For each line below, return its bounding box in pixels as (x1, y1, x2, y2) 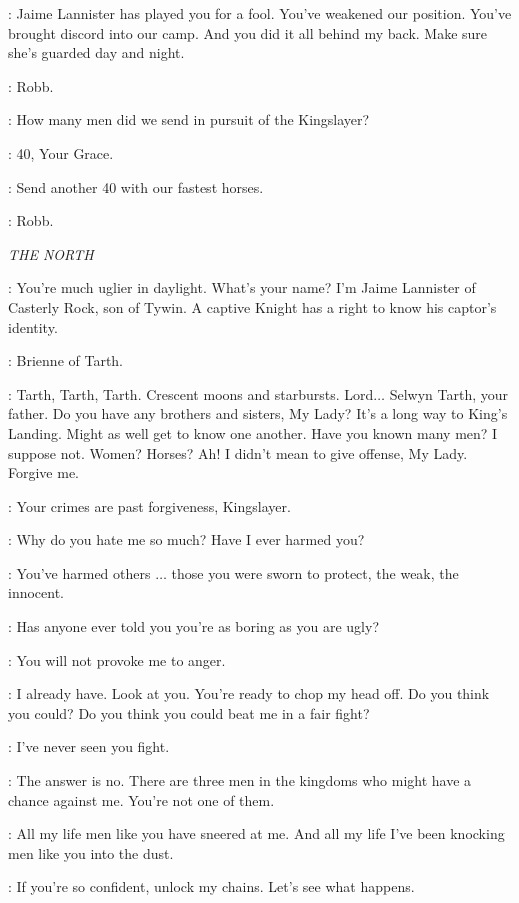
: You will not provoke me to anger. (8, 649, 226, 670)
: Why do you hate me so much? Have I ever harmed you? (8, 529, 365, 550)
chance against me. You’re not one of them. (8, 789, 275, 810)
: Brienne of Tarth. (8, 350, 124, 371)
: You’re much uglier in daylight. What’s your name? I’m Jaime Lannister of (8, 277, 476, 298)
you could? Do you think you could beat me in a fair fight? (8, 702, 370, 723)
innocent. (8, 582, 65, 603)
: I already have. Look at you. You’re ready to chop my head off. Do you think (8, 683, 490, 704)
